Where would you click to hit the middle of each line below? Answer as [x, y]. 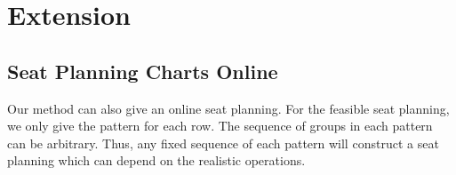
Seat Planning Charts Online [143, 71]
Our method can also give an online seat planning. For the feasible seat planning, [228, 108]
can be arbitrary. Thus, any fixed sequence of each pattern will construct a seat [223, 143]
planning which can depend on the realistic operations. [156, 160]
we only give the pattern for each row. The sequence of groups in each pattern [220, 126]
